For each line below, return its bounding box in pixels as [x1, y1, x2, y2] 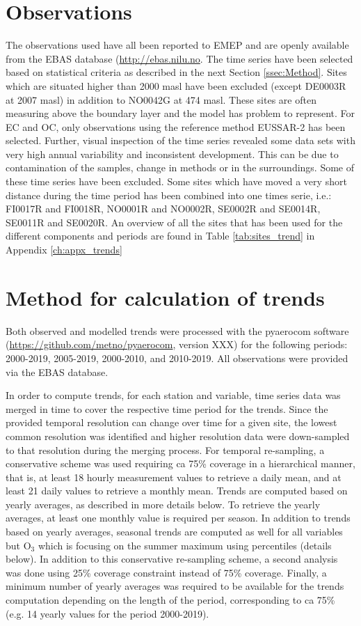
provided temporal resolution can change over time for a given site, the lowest [6, 415, 337, 430]
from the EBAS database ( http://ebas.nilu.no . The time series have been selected [6, 51, 353, 65]
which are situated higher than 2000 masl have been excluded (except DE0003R [6, 78, 346, 93]
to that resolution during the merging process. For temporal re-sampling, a [6, 442, 325, 457]
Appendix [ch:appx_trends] [6, 242, 122, 257]
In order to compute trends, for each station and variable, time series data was [6, 388, 341, 402]
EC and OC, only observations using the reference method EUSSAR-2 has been [6, 119, 346, 134]
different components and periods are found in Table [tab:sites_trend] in [6, 228, 315, 243]
